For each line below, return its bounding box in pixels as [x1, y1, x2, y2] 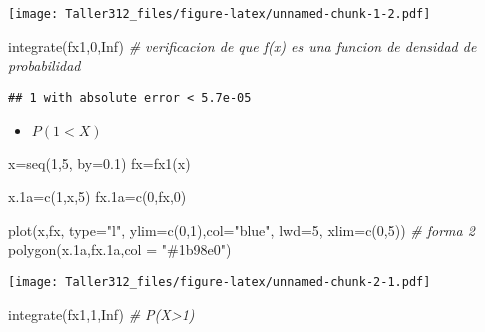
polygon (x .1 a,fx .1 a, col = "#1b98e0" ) [8, 239, 232, 260]
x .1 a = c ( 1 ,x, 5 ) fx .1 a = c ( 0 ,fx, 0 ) [8, 186, 187, 207]
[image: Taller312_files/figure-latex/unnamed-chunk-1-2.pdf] [8, 7, 431, 21]
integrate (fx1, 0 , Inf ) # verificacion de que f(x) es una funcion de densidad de [8, 35, 477, 56]
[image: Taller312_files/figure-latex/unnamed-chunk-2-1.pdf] [8, 274, 431, 289]
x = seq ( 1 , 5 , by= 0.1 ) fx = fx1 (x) [8, 152, 191, 173]
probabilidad [8, 55, 81, 76]
